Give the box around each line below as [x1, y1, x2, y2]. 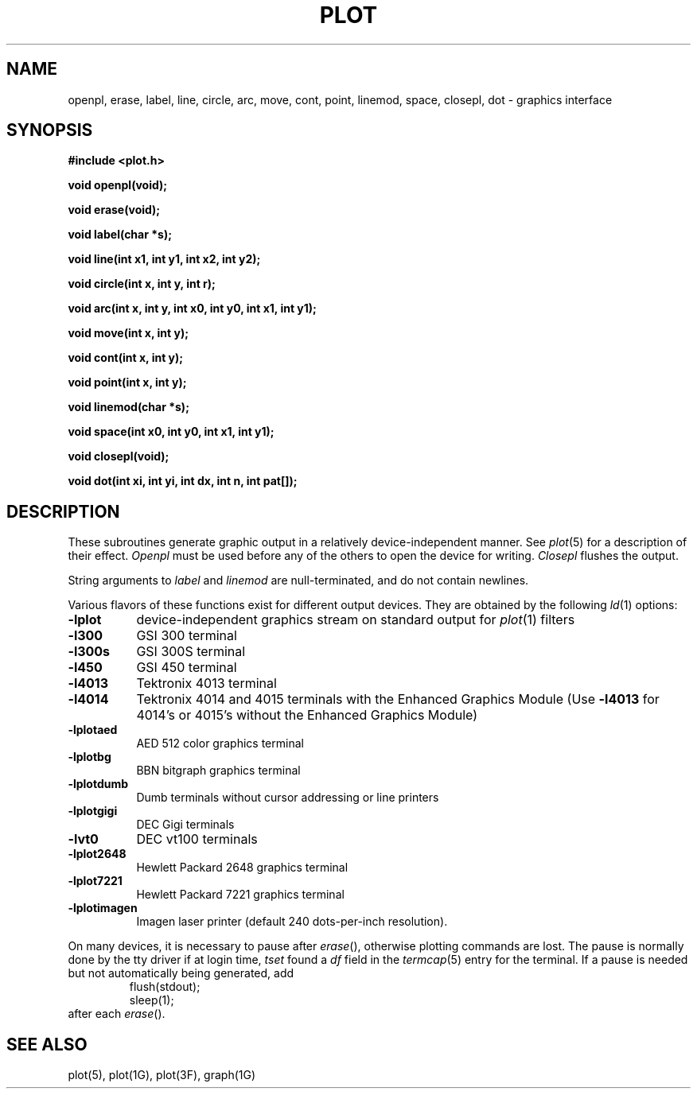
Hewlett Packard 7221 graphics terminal [136, 887, 345, 902]
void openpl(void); [68, 178, 168, 192]
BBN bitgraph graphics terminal [136, 763, 301, 778]
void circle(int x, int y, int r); [68, 277, 216, 291]
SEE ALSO [6, 1034, 88, 1054]
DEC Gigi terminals [136, 817, 235, 832]
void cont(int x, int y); [68, 351, 184, 365]
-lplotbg [68, 750, 111, 764]
